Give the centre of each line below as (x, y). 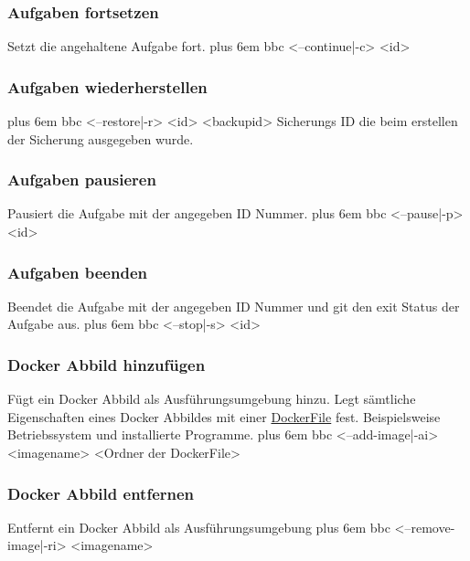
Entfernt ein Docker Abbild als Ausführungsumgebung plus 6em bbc (199, 527)
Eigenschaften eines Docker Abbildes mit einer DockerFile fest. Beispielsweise (224, 416)
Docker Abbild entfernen (101, 493)
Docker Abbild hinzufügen (107, 364)
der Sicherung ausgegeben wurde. (101, 138)
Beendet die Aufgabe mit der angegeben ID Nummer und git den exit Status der (234, 306)
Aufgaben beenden (77, 272)
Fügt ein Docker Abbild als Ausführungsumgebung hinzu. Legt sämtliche (212, 399)
